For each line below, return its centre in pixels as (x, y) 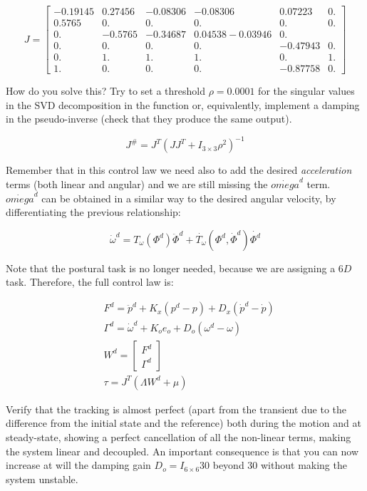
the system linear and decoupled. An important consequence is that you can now (182, 451)
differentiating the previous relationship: (93, 212)
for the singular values (306, 91)
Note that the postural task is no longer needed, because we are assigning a (171, 268)
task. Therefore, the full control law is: (90, 282)
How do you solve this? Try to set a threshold (105, 91)
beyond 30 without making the (280, 465)
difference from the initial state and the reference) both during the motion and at (183, 423)
